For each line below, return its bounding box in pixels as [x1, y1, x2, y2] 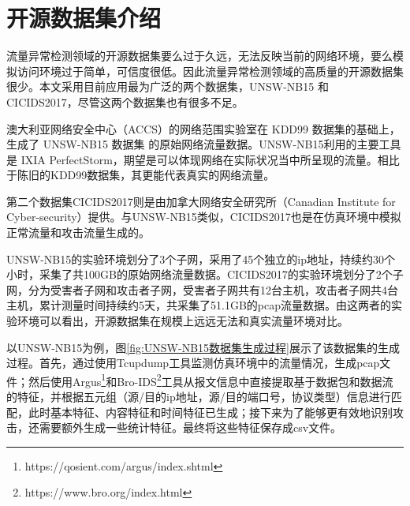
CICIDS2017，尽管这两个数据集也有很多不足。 [6, 93, 244, 110]
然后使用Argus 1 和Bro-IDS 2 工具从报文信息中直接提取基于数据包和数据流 [28, 370, 393, 389]
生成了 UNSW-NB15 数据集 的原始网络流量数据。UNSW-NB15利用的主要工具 [6, 136, 401, 152]
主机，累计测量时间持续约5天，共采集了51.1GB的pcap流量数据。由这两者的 [6, 297, 391, 313]
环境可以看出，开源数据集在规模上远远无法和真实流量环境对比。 [17, 313, 348, 329]
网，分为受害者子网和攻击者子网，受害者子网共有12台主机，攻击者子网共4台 [6, 281, 398, 298]
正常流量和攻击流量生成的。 [6, 224, 150, 241]
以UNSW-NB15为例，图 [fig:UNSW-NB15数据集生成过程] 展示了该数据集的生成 [6, 339, 400, 355]
